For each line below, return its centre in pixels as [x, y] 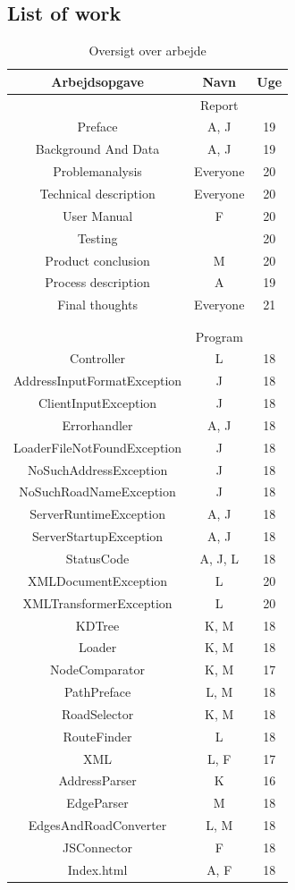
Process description [97, 282]
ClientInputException [98, 403]
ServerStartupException [97, 536]
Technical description [97, 194]
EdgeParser [97, 803]
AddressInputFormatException [98, 381]
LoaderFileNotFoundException [98, 447]
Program [219, 336]
